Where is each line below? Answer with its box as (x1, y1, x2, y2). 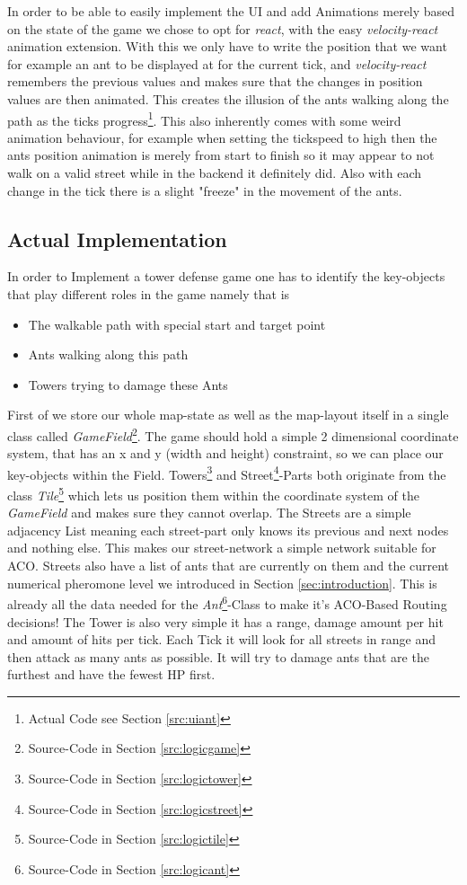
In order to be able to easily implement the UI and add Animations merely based (7, 2, 455, 20)
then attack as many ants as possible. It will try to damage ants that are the (7, 647, 429, 666)
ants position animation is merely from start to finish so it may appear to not (7, 146, 435, 164)
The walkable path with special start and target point (28, 314, 326, 333)
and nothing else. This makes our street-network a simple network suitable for (7, 538, 436, 557)
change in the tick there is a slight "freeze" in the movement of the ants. (7, 181, 402, 199)
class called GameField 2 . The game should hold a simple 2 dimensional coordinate (7, 423, 459, 445)
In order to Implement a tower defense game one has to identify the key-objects (7, 267, 445, 286)
